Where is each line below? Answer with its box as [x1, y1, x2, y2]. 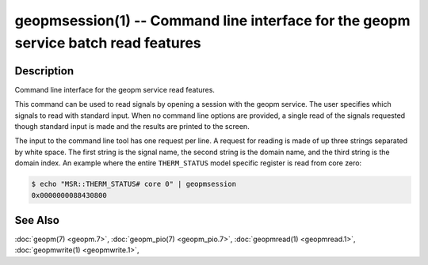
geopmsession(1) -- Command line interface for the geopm [14, 12, 411, 29]
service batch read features [14, 34, 201, 51]
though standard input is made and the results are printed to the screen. [14, 122, 250, 131]
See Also [14, 214, 59, 227]
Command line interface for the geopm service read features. [14, 85, 216, 94]
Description [14, 64, 75, 78]
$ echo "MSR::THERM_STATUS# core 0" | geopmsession [31, 180, 237, 189]
